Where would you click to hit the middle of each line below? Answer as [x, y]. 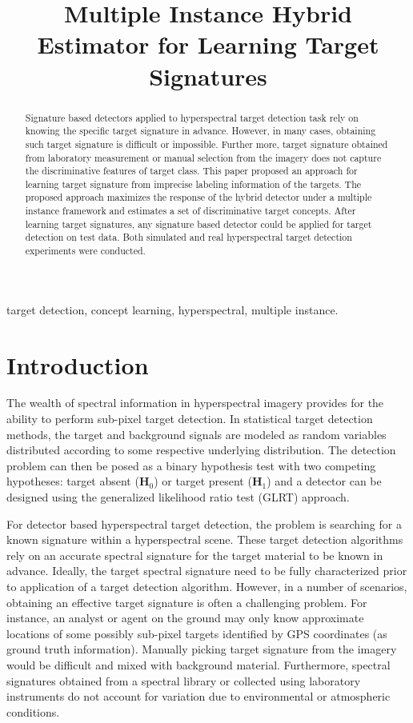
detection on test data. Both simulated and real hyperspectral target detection [188, 237]
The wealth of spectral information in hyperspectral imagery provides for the [195, 403]
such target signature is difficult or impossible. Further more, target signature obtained [206, 144]
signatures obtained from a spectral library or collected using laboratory [184, 680]
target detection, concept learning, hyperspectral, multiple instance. [172, 309]
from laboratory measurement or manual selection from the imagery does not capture [203, 157]
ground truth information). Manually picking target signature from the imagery [202, 649]
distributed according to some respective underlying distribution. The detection [201, 450]
